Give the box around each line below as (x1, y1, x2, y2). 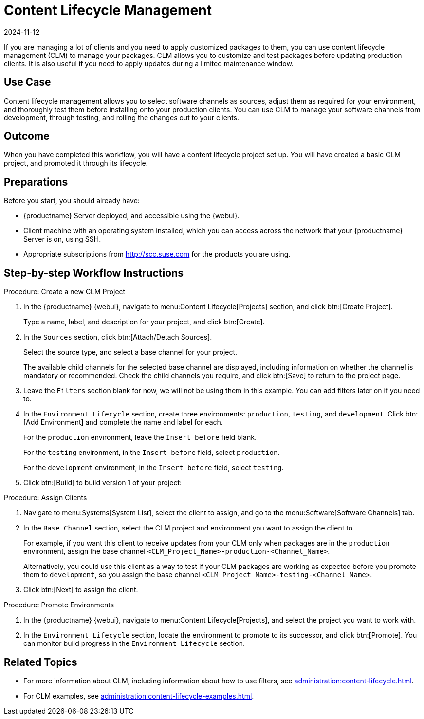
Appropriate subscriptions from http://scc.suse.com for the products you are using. (23, 250, 291, 259)
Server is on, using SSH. (23, 235, 101, 244)
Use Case (4, 76, 51, 89)
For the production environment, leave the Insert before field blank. (23, 433, 257, 442)
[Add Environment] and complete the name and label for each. (23, 418, 223, 427)
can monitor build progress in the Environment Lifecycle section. (23, 639, 245, 648)
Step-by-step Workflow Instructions (4, 266, 184, 279)
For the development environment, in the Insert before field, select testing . (23, 463, 284, 472)
